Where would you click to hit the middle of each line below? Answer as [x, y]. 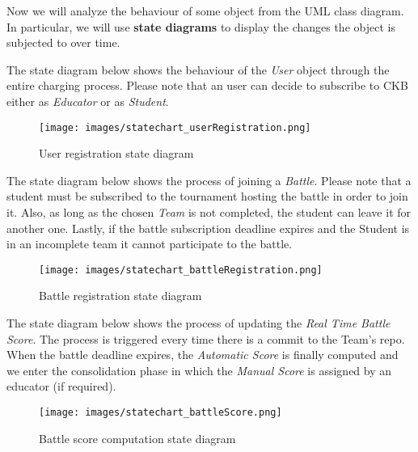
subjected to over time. [63, 42]
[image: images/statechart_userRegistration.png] [175, 127]
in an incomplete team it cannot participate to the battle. [150, 244]
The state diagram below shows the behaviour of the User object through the [198, 69]
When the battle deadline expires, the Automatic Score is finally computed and [203, 355]
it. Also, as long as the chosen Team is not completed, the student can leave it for [209, 212]
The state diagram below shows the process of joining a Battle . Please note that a [209, 180]
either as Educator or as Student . [88, 101]
